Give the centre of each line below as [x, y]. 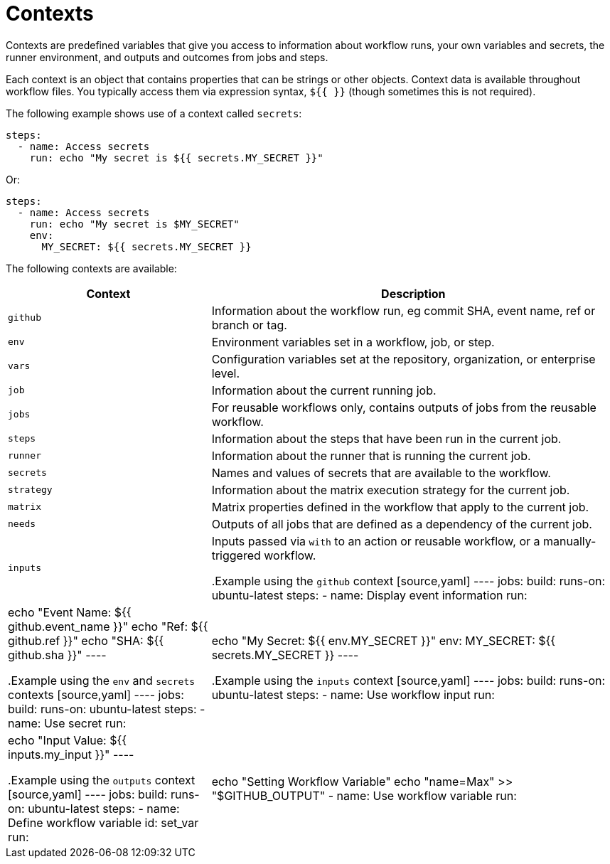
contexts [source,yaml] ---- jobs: [96, 694]
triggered [236, 555]
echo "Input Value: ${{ [68, 740]
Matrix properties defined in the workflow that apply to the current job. [400, 507]
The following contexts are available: [91, 268]
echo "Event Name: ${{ [70, 612]
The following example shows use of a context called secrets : [154, 113]
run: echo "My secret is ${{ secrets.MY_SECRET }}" [176, 158]
